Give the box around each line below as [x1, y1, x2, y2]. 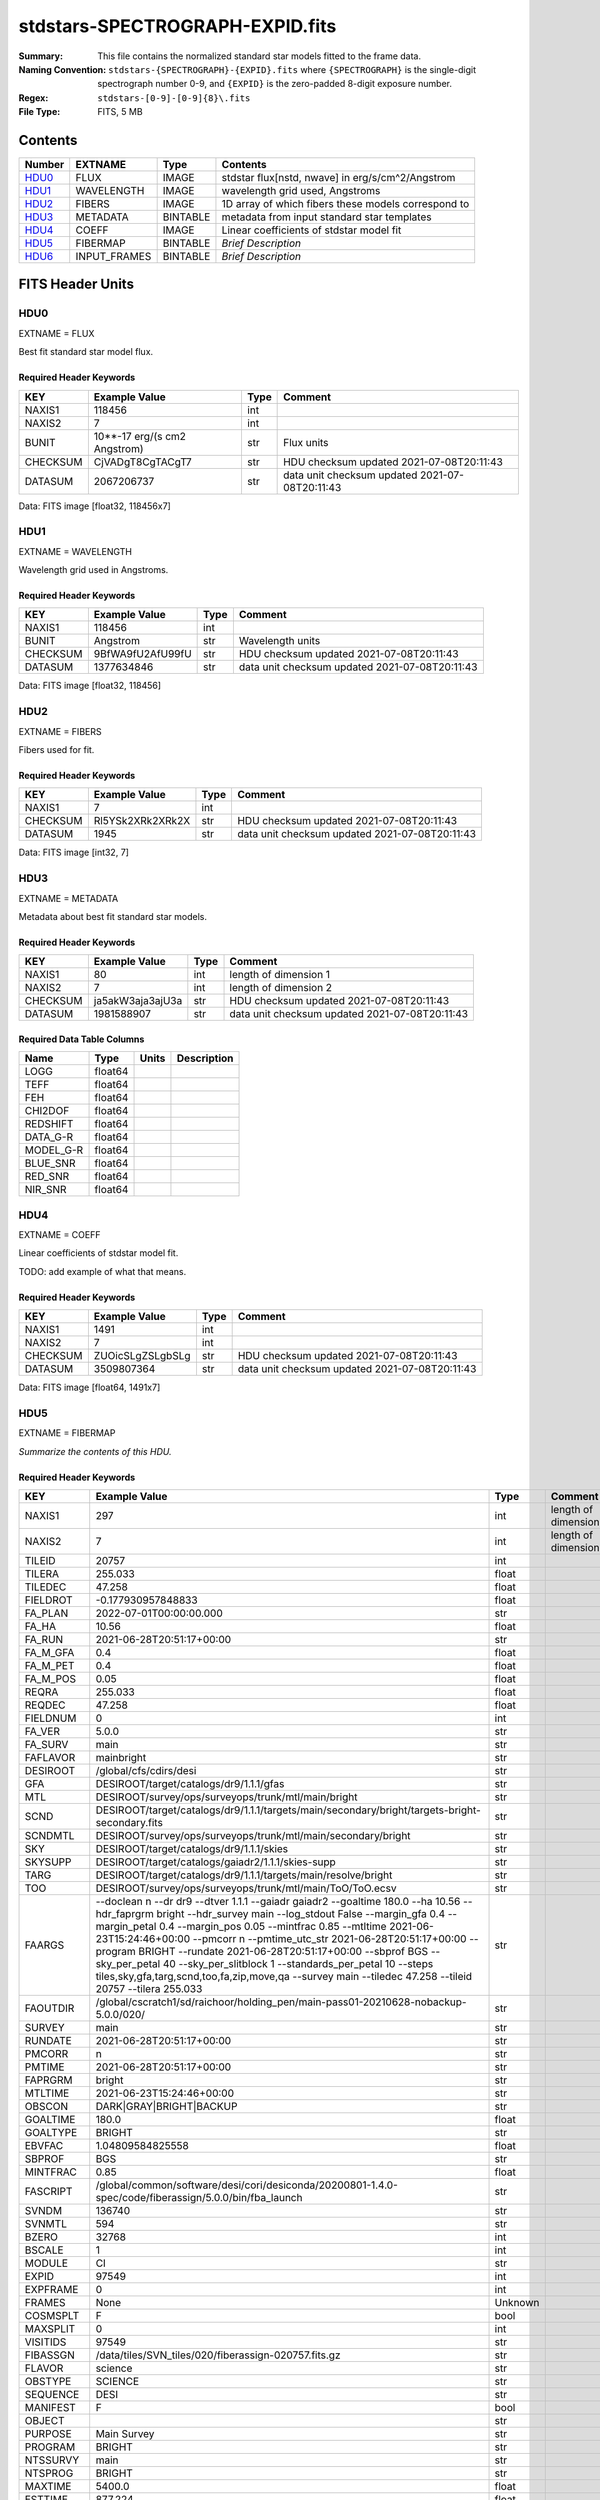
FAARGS [24, 1938, 65, 1952]
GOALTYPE [24, 2126, 78, 2140]
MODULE [24, 2256, 69, 2270]
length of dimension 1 [229, 968, 330, 982]
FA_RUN [24, 1633, 64, 1647]
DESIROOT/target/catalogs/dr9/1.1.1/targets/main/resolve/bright [95, 1868, 393, 1882]
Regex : [18, 91, 49, 104]
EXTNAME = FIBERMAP [18, 1427, 116, 1439]
